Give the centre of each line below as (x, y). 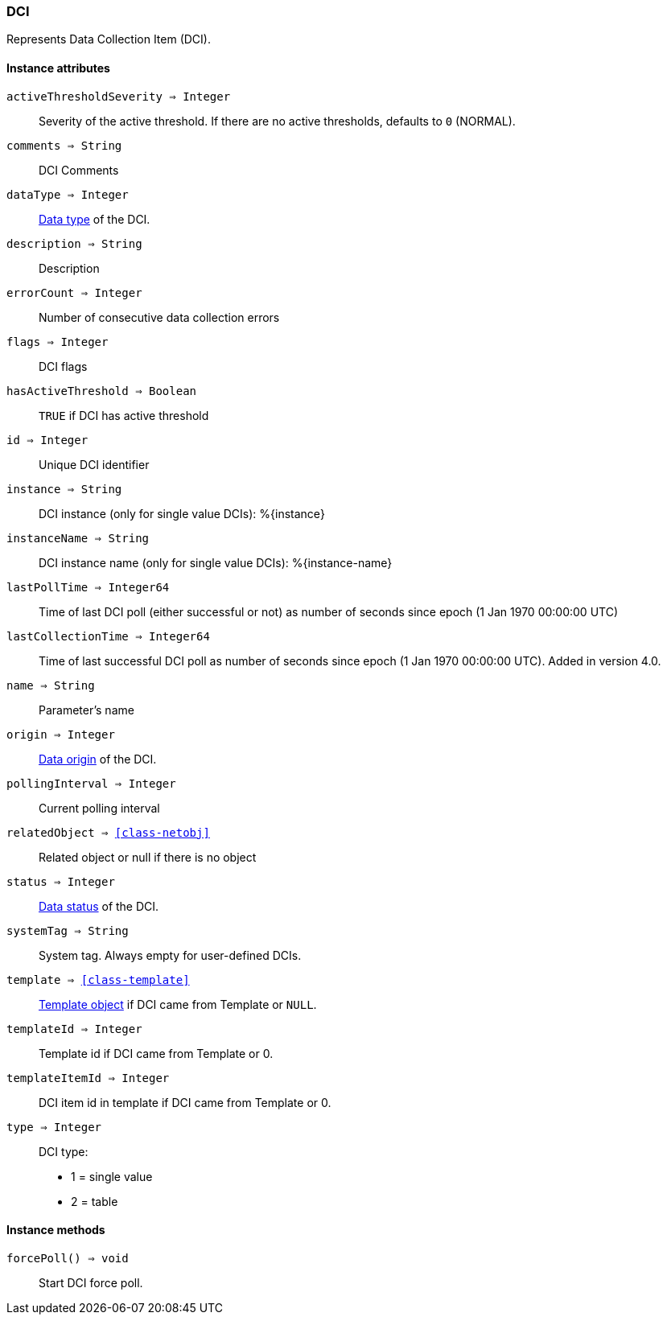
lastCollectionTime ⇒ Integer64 (108, 636)
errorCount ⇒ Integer (74, 292)
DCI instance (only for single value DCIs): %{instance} (182, 513)
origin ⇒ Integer (61, 734)
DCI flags (63, 366)
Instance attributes (58, 68)
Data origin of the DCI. (98, 759)
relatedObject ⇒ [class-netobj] (108, 832)
